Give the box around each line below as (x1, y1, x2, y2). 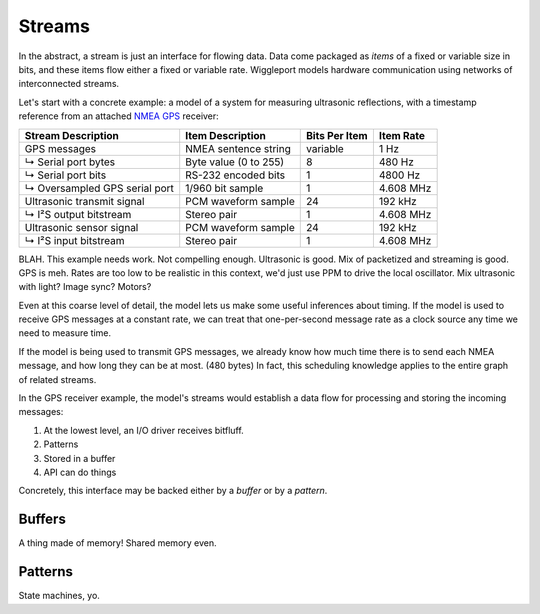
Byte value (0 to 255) (185, 155, 285, 169)
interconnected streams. (18, 78, 120, 90)
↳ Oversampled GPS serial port (24, 181, 175, 195)
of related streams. (18, 373, 97, 385)
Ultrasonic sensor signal (24, 220, 139, 234)
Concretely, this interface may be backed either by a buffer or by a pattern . (18, 485, 328, 497)
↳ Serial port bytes (24, 155, 115, 169)
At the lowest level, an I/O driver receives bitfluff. (43, 424, 244, 436)
